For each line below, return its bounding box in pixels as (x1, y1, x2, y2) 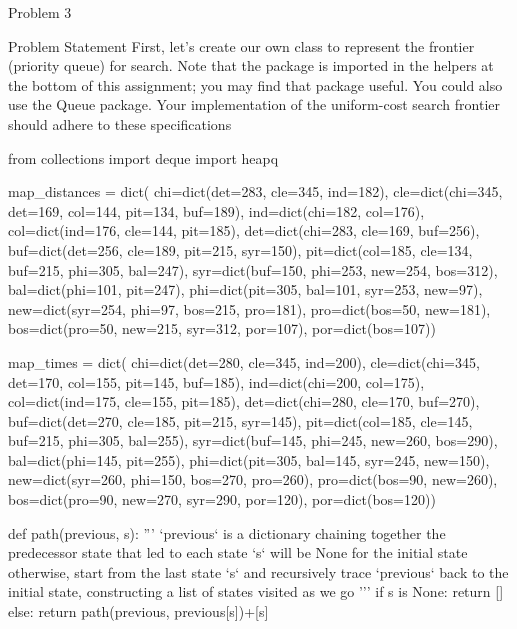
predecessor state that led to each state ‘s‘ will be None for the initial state (8, 542, 468, 563)
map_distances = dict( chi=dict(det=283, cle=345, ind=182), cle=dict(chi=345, (8, 181, 503, 202)
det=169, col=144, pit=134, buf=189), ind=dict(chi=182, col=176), (8, 200, 425, 221)
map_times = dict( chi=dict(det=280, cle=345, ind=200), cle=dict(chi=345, (8, 351, 480, 372)
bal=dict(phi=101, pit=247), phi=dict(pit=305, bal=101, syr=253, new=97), (8, 279, 483, 300)
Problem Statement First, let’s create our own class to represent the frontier (8, 35, 475, 56)
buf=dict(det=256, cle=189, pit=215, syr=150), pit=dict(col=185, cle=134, (8, 239, 473, 260)
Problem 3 (8, 2, 72, 22)
